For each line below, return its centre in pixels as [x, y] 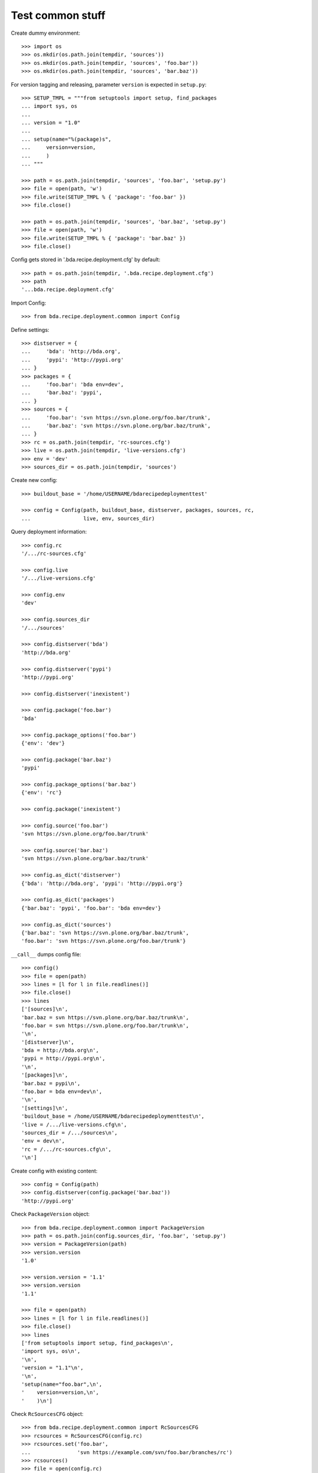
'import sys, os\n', [51, 1351]
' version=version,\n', [60, 1393]
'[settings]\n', [45, 1108]
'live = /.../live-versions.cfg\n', [74, 1124]
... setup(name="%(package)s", [67, 139]
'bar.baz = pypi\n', [51, 1083]
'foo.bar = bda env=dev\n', [62, 1092]
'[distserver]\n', [48, 1042]
